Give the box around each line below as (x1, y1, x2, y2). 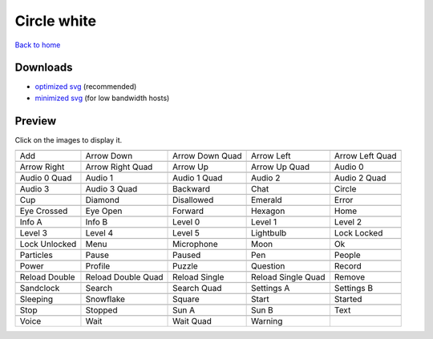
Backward (172, 184, 211, 195)
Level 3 (19, 228, 48, 239)
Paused (172, 249, 201, 260)
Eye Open (85, 205, 123, 216)
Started (334, 293, 362, 305)
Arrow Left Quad (334, 151, 397, 162)
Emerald (250, 195, 282, 206)
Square (172, 293, 200, 305)
